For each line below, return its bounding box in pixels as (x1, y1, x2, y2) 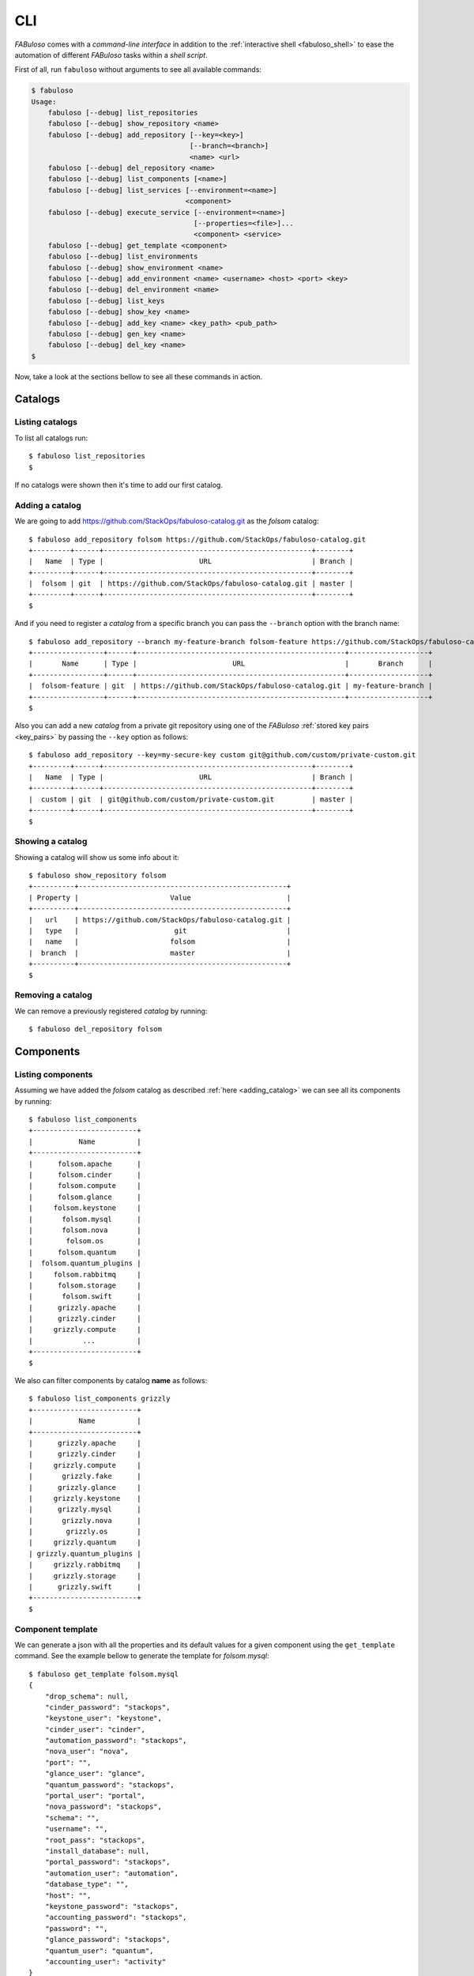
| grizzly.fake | (28, 1472, 141, 1481)
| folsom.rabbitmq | (28, 1269, 141, 1279)
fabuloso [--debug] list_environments (47, 252, 198, 261)
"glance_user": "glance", (44, 1769, 146, 1778)
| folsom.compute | (28, 1182, 141, 1190)
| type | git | (28, 926, 292, 935)
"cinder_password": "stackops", (44, 1703, 171, 1711)
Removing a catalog (14, 990, 92, 1001)
